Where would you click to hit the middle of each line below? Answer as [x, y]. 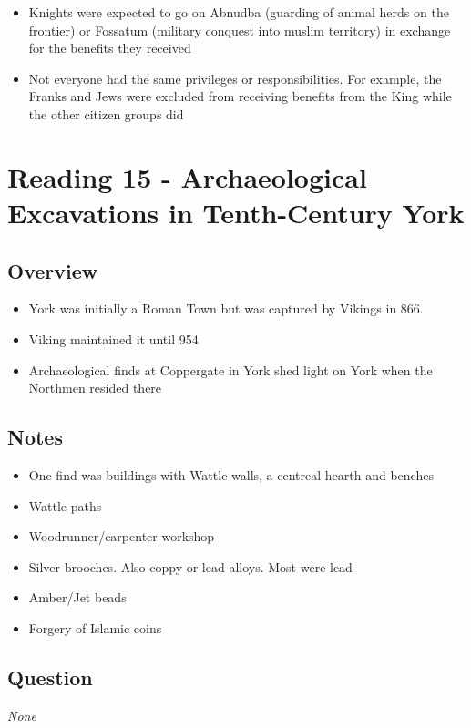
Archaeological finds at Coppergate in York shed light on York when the [230, 369]
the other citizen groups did [106, 113]
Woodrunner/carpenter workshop [122, 536]
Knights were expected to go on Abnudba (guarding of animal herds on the [239, 12]
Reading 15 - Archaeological [187, 176]
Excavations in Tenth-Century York [236, 212]
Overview [53, 270]
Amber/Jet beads [77, 597]
